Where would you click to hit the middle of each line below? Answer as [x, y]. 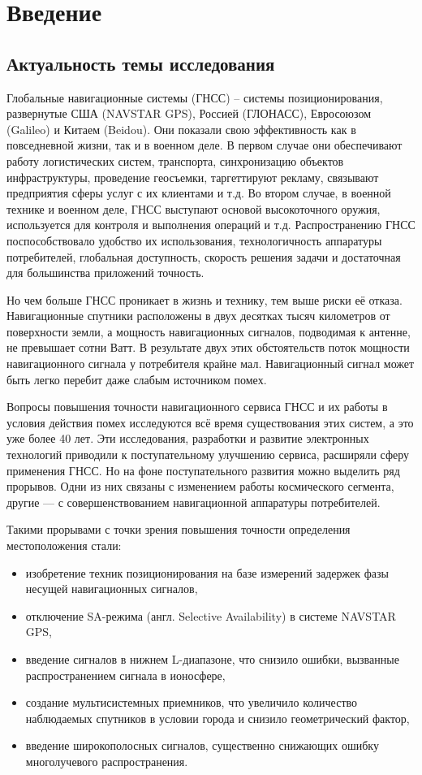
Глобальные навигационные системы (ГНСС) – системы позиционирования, [195, 97]
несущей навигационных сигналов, [112, 589]
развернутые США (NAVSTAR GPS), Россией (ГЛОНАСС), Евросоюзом [189, 113]
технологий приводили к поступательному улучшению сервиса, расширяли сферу [208, 455]
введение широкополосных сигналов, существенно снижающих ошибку [202, 745]
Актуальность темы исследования [141, 63]
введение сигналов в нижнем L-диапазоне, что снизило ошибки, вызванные [212, 658]
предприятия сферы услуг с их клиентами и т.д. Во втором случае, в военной [199, 193]
